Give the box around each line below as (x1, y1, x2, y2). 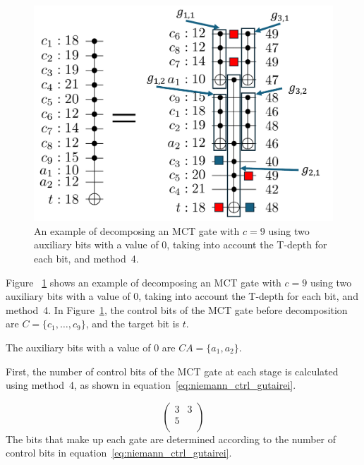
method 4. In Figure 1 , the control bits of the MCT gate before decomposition (6, 302, 348, 317)
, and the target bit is (85, 316, 180, 331)
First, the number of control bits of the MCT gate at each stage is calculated (6, 363, 339, 378)
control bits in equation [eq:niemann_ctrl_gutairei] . (6, 445, 232, 460)
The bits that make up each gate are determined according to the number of (6, 431, 336, 446)
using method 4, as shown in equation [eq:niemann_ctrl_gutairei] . (6, 378, 296, 392)
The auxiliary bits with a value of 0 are (6, 339, 176, 354)
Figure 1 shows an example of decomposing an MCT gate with (6, 274, 281, 289)
